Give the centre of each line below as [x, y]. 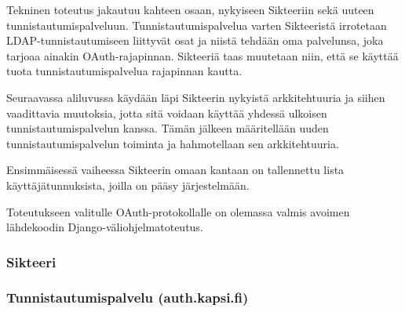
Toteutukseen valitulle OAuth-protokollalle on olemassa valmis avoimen [178, 211]
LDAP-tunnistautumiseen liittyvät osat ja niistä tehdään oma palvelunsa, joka [195, 40]
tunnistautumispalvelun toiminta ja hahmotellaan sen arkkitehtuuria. [173, 143]
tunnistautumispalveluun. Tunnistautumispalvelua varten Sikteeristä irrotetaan [197, 25]
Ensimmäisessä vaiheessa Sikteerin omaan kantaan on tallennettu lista [175, 170]
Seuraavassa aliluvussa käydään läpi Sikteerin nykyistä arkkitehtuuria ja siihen [196, 97]
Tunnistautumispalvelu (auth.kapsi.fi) [128, 297]
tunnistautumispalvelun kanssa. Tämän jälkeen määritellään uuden [168, 128]
